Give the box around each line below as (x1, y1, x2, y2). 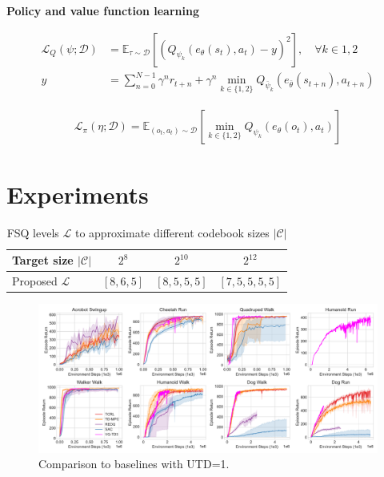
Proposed (12, 272, 58, 289)
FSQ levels (6, 224, 59, 241)
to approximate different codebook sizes (74, 224, 270, 241)
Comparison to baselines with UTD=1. (38, 455, 230, 472)
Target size (12, 252, 74, 269)
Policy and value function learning (6, 2, 199, 18)
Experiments (6, 177, 149, 210)
